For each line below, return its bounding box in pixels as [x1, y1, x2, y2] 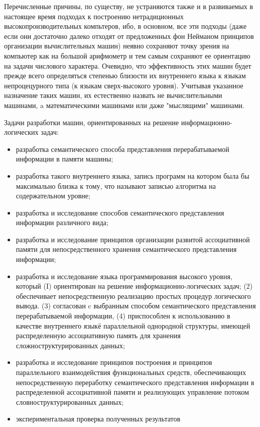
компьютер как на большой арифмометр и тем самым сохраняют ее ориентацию [4, 50, 250, 61]
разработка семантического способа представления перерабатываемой [16, 143, 230, 154]
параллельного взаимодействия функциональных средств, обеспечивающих [16, 367, 246, 377]
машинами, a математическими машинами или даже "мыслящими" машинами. [4, 99, 244, 110]
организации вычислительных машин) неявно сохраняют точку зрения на [4, 40, 229, 51]
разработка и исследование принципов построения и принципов [16, 357, 212, 367]
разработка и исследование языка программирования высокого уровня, [16, 271, 233, 281]
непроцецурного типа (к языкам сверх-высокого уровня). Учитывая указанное [4, 80, 243, 90]
